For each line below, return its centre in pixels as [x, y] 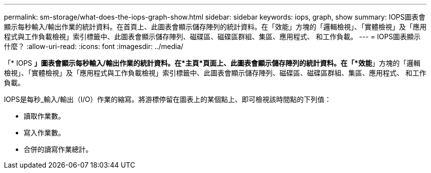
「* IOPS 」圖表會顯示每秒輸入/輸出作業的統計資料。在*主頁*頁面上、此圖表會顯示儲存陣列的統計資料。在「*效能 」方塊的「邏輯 [212, 63]
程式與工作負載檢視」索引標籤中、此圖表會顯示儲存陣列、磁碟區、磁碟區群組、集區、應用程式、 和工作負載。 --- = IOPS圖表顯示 [212, 37]
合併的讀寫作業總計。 [58, 149]
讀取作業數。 [44, 116]
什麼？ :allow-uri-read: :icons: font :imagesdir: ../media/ [94, 46]
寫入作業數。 [44, 133]
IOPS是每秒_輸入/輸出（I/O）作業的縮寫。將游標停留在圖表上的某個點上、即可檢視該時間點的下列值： [168, 99]
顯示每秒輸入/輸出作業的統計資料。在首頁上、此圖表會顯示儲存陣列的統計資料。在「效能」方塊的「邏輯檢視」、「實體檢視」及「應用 [215, 27]
